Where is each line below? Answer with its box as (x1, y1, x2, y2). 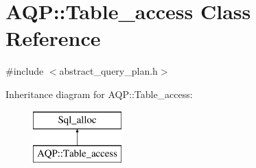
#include (5, 64, 44, 78)
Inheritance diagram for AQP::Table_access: (5, 86, 193, 101)
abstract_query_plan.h (59, 64, 158, 78)
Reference (5, 24, 101, 52)
